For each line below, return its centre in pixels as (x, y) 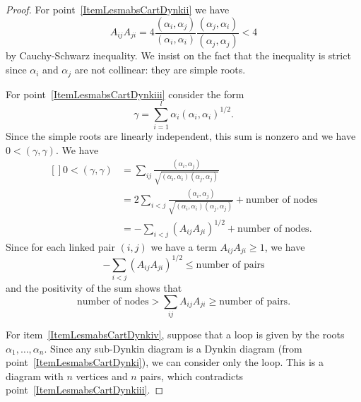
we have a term (184, 246)
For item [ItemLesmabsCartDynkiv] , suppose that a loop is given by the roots (175, 335)
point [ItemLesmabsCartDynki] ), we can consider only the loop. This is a (165, 362)
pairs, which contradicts (192, 376)
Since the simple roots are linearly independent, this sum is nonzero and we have (181, 136)
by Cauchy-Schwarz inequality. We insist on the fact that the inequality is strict (178, 55)
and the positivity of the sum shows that (94, 288)
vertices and (102, 376)
